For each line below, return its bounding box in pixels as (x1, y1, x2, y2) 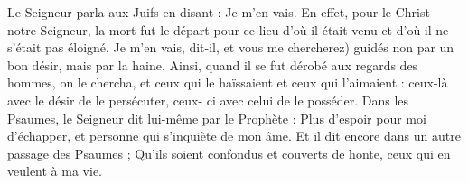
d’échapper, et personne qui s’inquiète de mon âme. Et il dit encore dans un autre (7, 126, 461, 145)
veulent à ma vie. (7, 161, 102, 180)
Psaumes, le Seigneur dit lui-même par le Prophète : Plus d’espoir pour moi (7, 108, 426, 127)
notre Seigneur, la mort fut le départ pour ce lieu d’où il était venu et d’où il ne (7, 20, 449, 39)
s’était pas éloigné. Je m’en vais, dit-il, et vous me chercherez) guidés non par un (7, 38, 454, 57)
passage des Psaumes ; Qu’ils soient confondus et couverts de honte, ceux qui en (7, 143, 451, 162)
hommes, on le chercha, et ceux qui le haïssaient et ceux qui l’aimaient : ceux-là (7, 73, 448, 92)
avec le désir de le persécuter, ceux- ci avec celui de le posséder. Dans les (7, 90, 409, 109)
